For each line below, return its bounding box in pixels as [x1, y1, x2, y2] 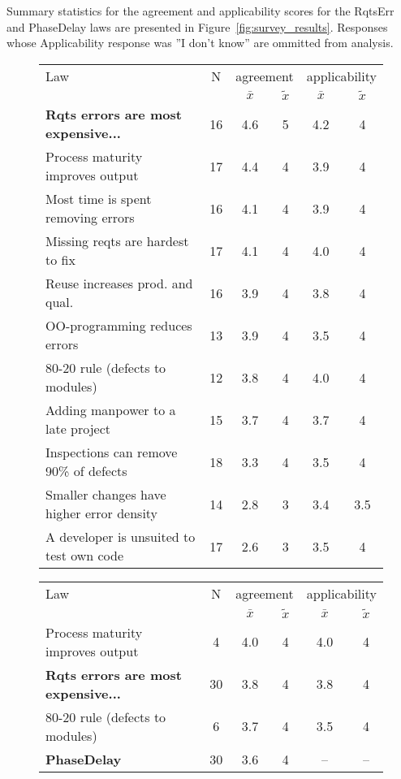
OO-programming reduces [45, 316, 192, 335]
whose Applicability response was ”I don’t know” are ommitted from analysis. [6, 34, 394, 51]
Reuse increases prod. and [45, 274, 193, 293]
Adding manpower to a [45, 400, 176, 420]
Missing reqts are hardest [45, 232, 189, 251]
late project [45, 419, 111, 439]
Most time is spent [45, 189, 152, 209]
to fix [45, 250, 75, 270]
